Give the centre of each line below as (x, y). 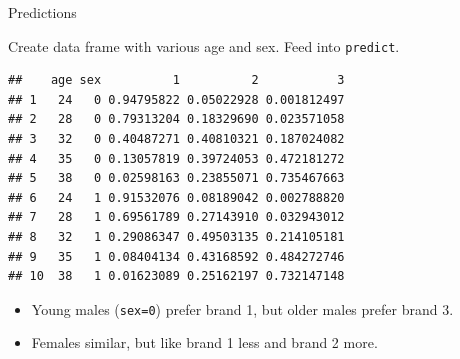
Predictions (42, 12)
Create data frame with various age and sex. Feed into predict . (204, 45)
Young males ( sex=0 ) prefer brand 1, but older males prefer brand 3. (242, 308)
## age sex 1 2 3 (176, 80)
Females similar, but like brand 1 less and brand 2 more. (204, 342)
